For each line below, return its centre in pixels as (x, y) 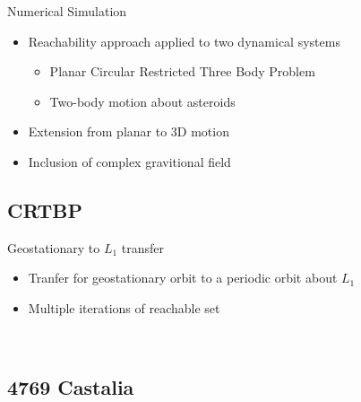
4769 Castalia (71, 386)
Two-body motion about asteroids (142, 101)
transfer (143, 247)
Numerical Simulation (67, 11)
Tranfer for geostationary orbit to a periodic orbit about (183, 278)
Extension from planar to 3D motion (129, 131)
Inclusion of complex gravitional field (129, 161)
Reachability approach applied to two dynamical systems (184, 41)
